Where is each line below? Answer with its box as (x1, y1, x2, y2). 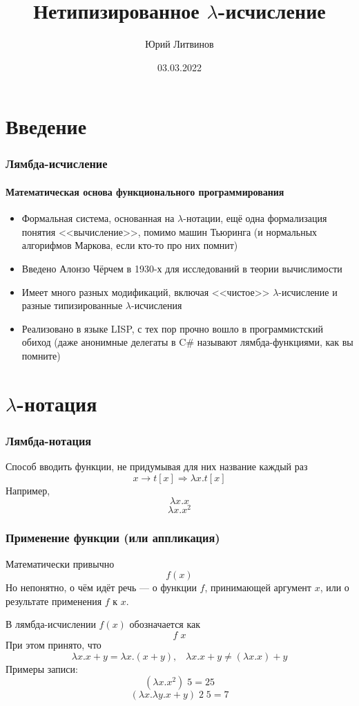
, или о (320, 580, 349, 595)
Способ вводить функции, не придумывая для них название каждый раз (6, 459, 308, 474)
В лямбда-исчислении (6, 617, 96, 631)
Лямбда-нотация (6, 431, 92, 449)
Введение (6, 112, 87, 140)
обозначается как (129, 617, 201, 631)
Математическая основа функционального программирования (6, 184, 284, 198)
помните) (21, 348, 61, 362)
